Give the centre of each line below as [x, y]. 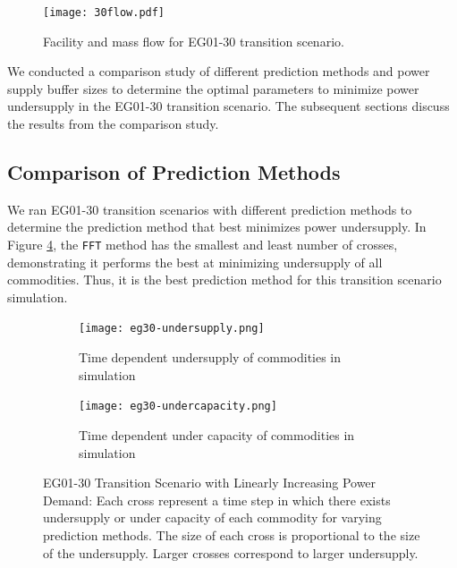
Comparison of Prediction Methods [174, 172]
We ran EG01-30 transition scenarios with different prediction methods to [210, 209]
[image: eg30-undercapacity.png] [178, 407]
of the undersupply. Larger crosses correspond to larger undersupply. [231, 552]
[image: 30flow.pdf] [104, 13]
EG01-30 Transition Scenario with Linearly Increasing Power [210, 483]
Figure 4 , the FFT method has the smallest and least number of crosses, [203, 245]
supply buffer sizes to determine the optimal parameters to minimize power [213, 88]
